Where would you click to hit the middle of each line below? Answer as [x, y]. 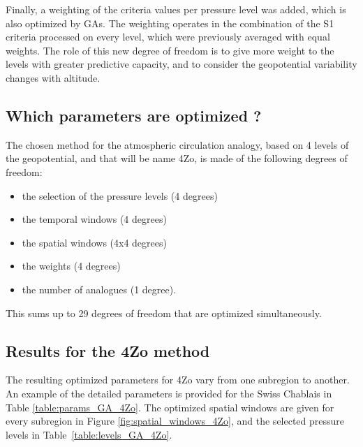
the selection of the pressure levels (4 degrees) [120, 195]
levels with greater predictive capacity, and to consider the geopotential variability [181, 64]
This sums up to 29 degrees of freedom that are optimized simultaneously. [164, 313]
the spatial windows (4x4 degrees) [94, 242]
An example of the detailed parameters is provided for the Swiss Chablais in [169, 393]
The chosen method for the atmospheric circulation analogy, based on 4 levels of [177, 144]
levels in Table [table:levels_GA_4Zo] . [89, 434]
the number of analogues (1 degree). [99, 289]
